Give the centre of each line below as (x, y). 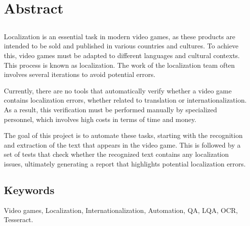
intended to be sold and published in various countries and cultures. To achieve (121, 46)
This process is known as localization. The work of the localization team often (119, 65)
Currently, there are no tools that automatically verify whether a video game (118, 90)
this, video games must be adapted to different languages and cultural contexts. (122, 55)
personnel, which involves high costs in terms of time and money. (100, 119)
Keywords (29, 189)
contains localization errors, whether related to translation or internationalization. (125, 100)
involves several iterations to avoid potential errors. (80, 74)
